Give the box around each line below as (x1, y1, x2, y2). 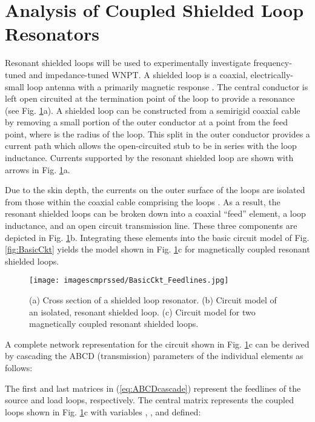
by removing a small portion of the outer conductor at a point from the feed (5, 116, 288, 128)
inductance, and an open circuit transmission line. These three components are (5, 219, 297, 232)
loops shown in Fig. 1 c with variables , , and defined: (5, 405, 201, 418)
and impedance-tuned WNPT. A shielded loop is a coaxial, (28, 68, 248, 81)
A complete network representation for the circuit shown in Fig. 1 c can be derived (5, 337, 310, 350)
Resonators (5, 21, 99, 46)
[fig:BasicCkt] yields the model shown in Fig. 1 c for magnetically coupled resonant (5, 243, 310, 256)
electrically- (250, 68, 294, 81)
